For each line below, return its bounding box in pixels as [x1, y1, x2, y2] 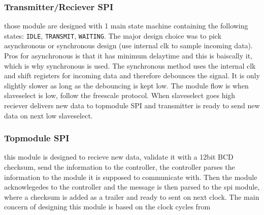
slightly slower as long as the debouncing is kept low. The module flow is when [4, 80, 249, 90]
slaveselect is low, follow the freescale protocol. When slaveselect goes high [4, 90, 236, 101]
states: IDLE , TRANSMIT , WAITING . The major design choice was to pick [4, 30, 222, 41]
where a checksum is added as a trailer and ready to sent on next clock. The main [4, 191, 259, 202]
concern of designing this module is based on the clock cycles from [4, 201, 211, 212]
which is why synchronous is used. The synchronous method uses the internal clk [4, 60, 256, 71]
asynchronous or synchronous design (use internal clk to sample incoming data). [4, 40, 253, 51]
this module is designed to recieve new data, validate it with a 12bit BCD [4, 151, 234, 162]
